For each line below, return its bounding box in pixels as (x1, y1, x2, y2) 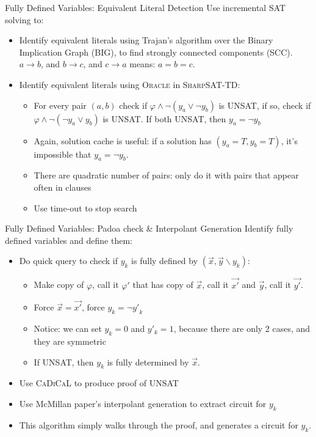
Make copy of (34, 278, 84, 291)
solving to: (5, 13, 44, 26)
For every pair (34, 98, 87, 111)
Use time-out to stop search (34, 201, 137, 214)
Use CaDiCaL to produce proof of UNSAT (19, 376, 179, 389)
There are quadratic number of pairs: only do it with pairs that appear (34, 169, 299, 182)
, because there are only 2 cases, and (173, 322, 311, 335)
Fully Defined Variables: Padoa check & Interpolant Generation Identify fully (5, 222, 293, 235)
